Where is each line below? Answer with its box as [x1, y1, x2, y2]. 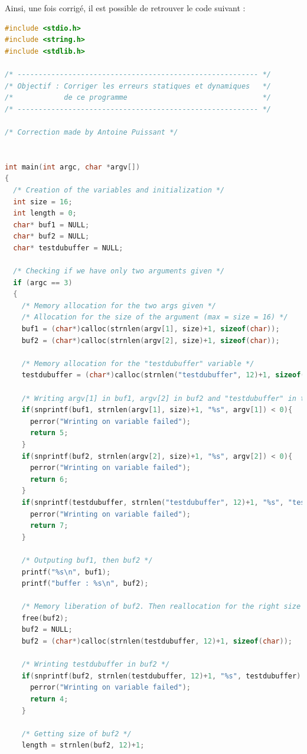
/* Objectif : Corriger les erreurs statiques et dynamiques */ [5, 81, 272, 90]
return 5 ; [30, 429, 68, 438]
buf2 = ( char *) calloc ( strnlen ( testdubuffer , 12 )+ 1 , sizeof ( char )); [21, 637, 293, 646]
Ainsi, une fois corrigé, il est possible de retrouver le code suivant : [5, 2, 246, 14]
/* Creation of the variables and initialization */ [13, 185, 225, 194]
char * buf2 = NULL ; [13, 232, 90, 241]
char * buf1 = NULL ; [13, 220, 90, 229]
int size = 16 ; [13, 197, 73, 206]
